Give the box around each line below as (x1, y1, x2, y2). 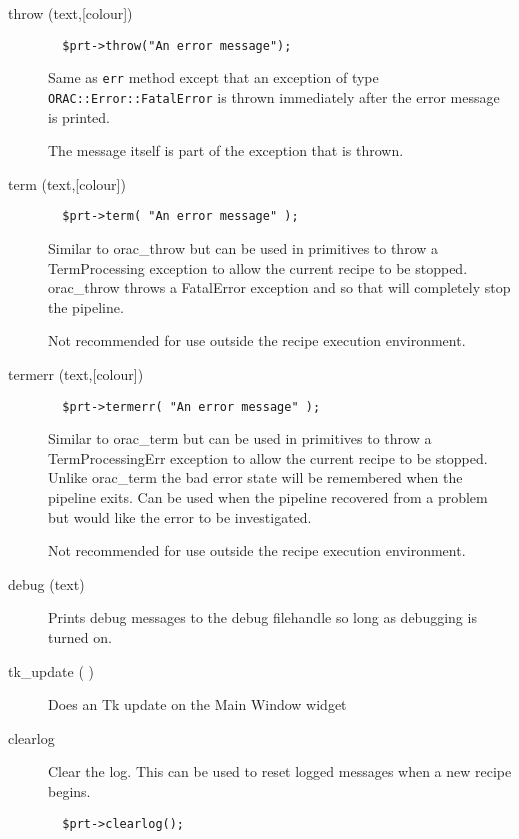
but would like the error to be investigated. (48, 506, 312, 527)
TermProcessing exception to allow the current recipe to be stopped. (48, 257, 468, 278)
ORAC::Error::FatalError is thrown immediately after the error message (48, 86, 500, 107)
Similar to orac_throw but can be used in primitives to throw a (48, 238, 439, 258)
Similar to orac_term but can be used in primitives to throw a (48, 428, 432, 449)
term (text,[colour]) (8, 173, 126, 194)
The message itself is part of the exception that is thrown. (48, 140, 404, 161)
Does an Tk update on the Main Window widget (48, 694, 347, 715)
